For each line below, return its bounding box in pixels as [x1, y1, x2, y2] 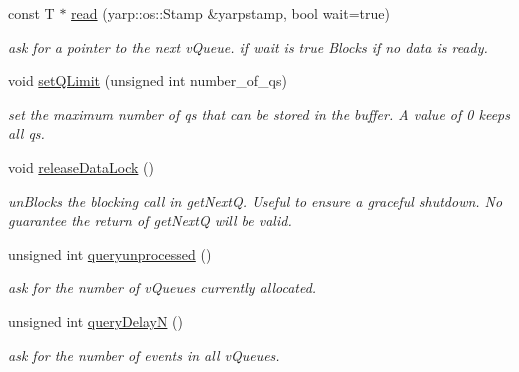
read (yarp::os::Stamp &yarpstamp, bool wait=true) [71, 3, 390, 23]
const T [8, 3, 55, 23]
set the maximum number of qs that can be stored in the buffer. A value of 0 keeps [8, 103, 510, 124]
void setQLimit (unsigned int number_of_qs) [8, 70, 287, 91]
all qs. [8, 123, 45, 144]
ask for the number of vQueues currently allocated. [8, 277, 317, 298]
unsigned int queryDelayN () [8, 310, 183, 331]
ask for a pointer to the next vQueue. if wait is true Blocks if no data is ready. [8, 36, 488, 57]
